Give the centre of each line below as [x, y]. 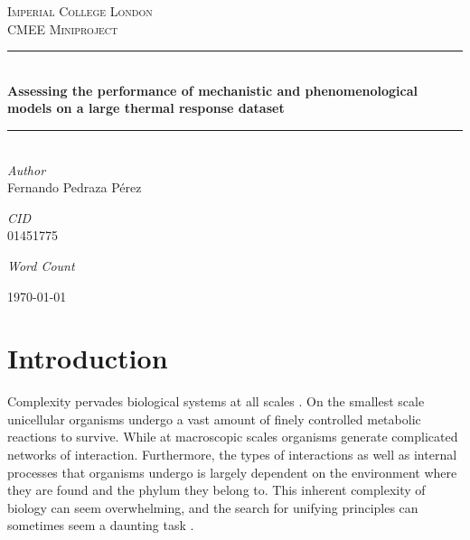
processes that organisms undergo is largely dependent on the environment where [232, 472]
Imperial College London [80, 11]
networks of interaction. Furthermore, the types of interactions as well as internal [232, 455]
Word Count [41, 265]
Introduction [88, 358]
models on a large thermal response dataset [146, 108]
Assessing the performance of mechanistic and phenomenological [213, 90]
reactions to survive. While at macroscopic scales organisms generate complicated [233, 437]
